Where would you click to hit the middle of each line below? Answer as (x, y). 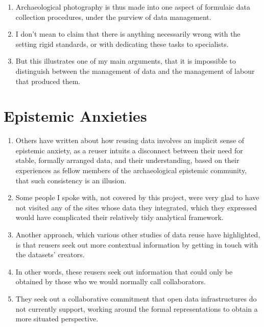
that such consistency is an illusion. (71, 180)
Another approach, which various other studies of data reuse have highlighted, (138, 235)
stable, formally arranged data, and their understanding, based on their (127, 160)
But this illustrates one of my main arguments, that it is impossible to (126, 61)
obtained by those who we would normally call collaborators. (111, 281)
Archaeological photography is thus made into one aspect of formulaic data (133, 7)
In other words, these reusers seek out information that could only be (124, 271)
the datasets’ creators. (50, 254)
